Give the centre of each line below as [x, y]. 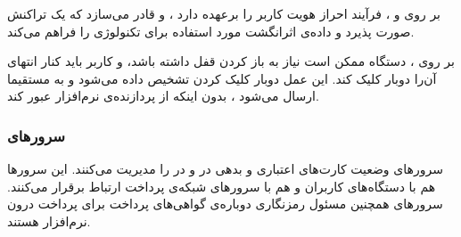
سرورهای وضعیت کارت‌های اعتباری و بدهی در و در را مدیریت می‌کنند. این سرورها [225, 169]
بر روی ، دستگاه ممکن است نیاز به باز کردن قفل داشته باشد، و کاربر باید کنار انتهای [231, 61]
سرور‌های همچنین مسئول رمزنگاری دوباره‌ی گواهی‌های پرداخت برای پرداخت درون [225, 204]
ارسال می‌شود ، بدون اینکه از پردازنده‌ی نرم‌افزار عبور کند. [163, 96]
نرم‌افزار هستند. [49, 221]
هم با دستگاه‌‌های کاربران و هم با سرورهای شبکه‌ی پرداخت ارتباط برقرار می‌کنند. [222, 186]
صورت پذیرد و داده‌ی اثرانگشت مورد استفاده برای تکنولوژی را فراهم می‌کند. [211, 31]
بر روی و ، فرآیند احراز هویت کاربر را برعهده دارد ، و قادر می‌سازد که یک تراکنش [224, 13]
